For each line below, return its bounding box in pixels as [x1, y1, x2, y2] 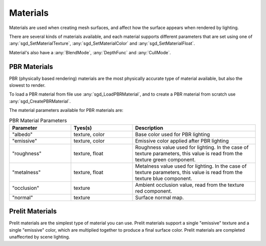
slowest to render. [9, 82, 46, 88]
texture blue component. [135, 175, 192, 182]
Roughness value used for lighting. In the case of [135, 143, 249, 150]
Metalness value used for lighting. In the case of [135, 163, 247, 170]
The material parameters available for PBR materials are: [9, 107, 124, 113]
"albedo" [12, 131, 33, 138]
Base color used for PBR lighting [135, 131, 210, 138]
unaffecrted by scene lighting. [9, 234, 70, 240]
